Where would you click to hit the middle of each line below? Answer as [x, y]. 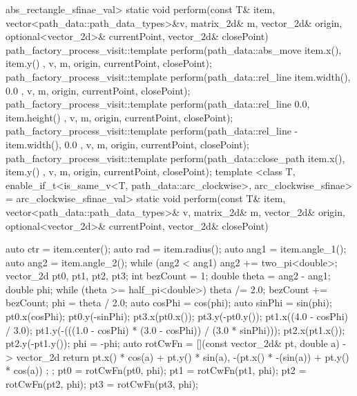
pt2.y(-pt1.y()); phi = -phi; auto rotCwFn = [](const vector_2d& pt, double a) [173, 343]
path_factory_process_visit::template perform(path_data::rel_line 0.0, [158, 104]
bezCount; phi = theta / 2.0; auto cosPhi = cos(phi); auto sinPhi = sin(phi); [169, 303]
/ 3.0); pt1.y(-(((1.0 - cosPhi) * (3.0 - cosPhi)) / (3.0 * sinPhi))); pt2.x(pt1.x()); [175, 329]
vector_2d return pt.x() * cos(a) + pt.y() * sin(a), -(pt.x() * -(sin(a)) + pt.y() [183, 356]
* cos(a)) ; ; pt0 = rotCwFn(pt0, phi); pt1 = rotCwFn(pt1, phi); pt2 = [156, 370]
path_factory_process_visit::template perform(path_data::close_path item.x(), [175, 158]
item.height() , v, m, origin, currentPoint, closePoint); [119, 117]
